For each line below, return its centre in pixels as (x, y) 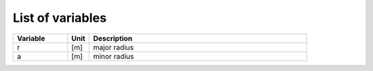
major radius (113, 47)
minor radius (113, 56)
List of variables (60, 18)
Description (113, 38)
